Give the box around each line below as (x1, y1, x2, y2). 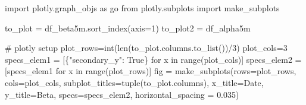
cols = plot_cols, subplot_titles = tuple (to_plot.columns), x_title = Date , (5, 76, 264, 88)
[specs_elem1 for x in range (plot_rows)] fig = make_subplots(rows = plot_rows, (5, 65, 296, 77)
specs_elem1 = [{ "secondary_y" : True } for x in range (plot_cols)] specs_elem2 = (5, 53, 302, 65)
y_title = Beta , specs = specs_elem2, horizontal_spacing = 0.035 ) (5, 88, 239, 100)
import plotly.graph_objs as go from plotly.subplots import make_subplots (5, 2, 280, 14)
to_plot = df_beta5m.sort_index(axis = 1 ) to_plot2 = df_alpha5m (5, 21, 251, 34)
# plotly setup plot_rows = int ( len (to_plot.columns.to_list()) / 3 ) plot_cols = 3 (5, 42, 288, 54)
